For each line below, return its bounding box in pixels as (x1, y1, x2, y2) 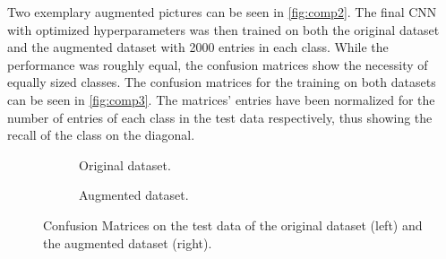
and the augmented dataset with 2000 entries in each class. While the (7, 38, 389, 56)
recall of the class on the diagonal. (7, 125, 195, 144)
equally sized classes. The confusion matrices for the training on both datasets (7, 73, 436, 91)
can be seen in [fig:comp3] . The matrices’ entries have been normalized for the (7, 90, 435, 108)
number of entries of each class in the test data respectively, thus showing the (7, 108, 433, 126)
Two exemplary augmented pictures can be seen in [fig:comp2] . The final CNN (7, 3, 437, 21)
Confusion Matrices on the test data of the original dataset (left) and (43, 215, 423, 234)
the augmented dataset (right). (43, 233, 212, 252)
